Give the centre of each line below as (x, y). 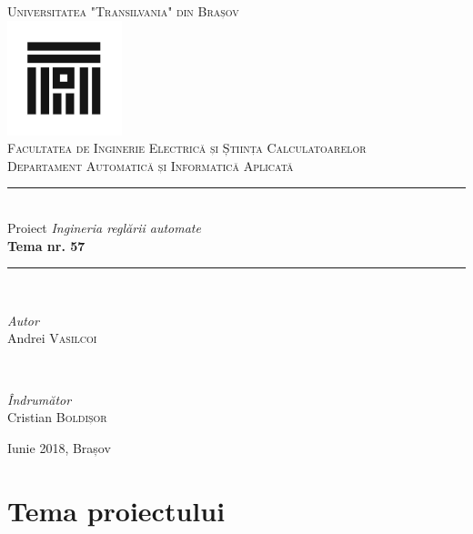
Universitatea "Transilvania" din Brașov (123, 11)
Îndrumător (40, 399)
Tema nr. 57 (46, 245)
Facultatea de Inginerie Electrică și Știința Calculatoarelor (187, 148)
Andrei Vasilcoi (52, 338)
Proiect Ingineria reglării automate (104, 227)
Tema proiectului (116, 510)
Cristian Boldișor (57, 417)
